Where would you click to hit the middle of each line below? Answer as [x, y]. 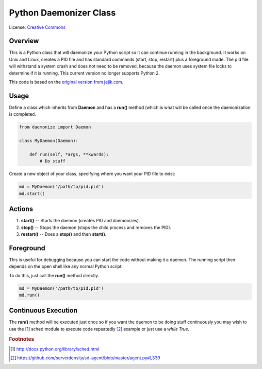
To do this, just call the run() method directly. [54, 275]
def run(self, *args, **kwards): [69, 154]
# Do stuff [52, 161]
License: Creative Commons [37, 27]
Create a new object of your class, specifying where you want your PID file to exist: [92, 174]
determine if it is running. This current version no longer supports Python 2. [84, 73]
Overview [24, 41]
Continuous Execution [43, 310]
